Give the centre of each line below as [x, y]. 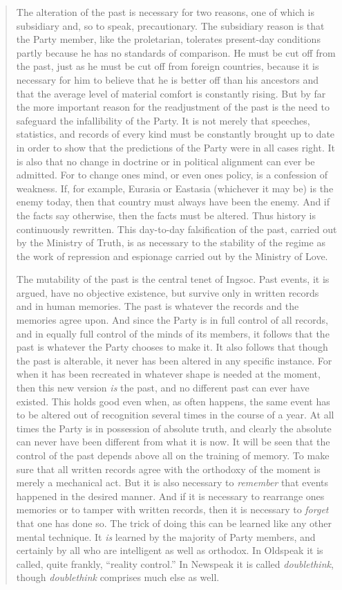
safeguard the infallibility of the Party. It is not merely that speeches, [163, 120]
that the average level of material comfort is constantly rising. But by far [171, 93]
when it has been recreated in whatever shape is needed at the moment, [168, 374]
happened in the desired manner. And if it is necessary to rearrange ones [170, 496]
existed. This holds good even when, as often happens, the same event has [173, 401]
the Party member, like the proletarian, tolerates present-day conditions [168, 39]
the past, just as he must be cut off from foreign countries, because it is [168, 66]
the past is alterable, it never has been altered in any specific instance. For [174, 360]
